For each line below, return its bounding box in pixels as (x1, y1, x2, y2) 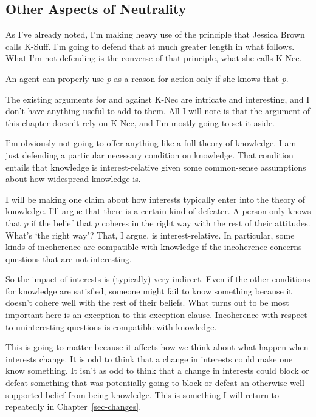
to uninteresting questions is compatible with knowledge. (5, 320, 217, 333)
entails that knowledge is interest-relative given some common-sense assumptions (5, 160, 306, 173)
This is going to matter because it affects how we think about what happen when (5, 341, 309, 353)
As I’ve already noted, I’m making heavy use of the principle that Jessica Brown (5, 28, 305, 41)
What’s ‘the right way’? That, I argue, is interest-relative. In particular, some (5, 228, 295, 241)
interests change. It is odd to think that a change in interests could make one (5, 352, 293, 365)
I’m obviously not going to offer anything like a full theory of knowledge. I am (5, 137, 297, 149)
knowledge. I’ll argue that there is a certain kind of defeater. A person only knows (5, 205, 311, 217)
